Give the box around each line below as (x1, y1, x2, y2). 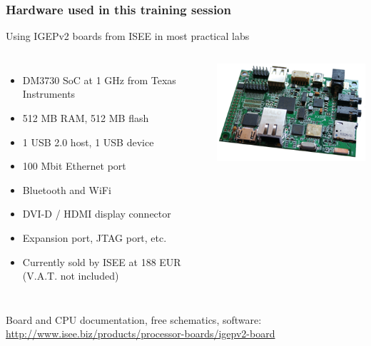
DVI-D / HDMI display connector (22, 206, 171, 221)
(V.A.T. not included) (22, 268, 119, 283)
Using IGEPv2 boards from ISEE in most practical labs (6, 29, 250, 44)
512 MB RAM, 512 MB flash (22, 111, 149, 125)
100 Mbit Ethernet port (22, 158, 126, 173)
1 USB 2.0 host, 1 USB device (22, 134, 154, 149)
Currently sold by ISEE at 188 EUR (22, 254, 181, 269)
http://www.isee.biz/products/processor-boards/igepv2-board (6, 326, 275, 341)
